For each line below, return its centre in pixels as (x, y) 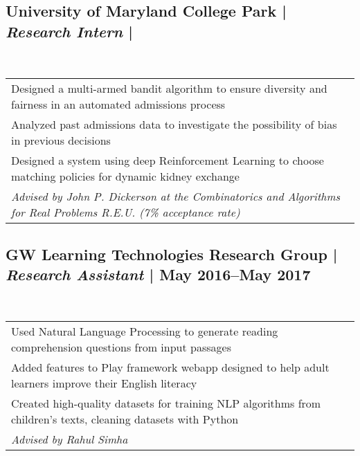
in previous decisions (61, 140)
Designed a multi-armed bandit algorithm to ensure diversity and (169, 89)
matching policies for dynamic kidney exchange (125, 176)
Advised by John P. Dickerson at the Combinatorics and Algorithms (176, 197)
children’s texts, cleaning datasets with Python (125, 419)
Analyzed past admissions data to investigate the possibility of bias (174, 125)
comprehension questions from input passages (121, 347)
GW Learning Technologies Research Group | (172, 254)
